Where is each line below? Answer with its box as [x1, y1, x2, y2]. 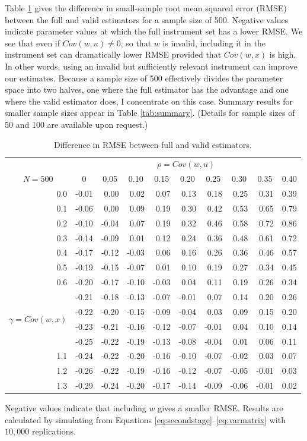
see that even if [5, 36, 60, 49]
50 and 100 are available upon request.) [5, 118, 148, 130]
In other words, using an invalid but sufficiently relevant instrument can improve [5, 59, 298, 72]
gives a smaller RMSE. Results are [158, 402, 283, 414]
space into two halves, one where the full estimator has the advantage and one [5, 83, 289, 96]
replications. [31, 425, 76, 437]
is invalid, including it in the [162, 36, 266, 49]
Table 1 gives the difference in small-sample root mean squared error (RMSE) [5, 2, 287, 14]
